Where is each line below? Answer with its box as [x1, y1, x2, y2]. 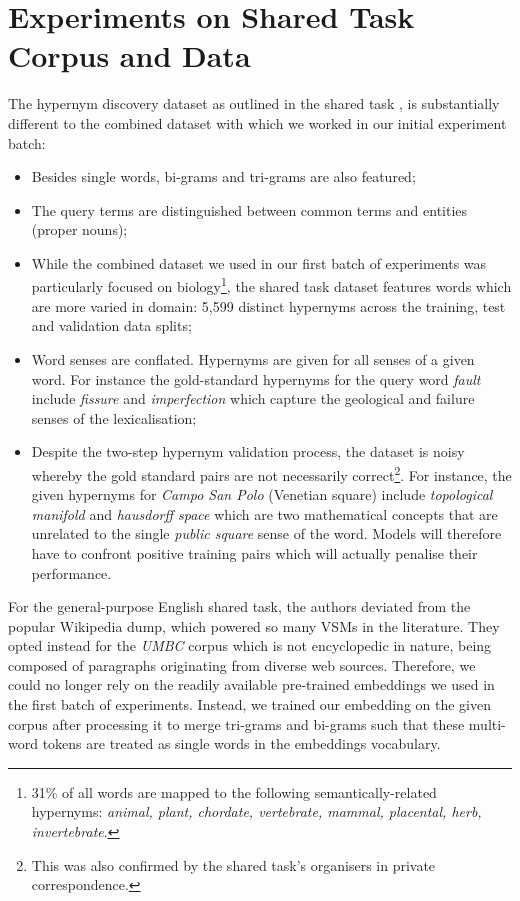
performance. [31, 562, 112, 583]
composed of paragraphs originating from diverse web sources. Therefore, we [8, 654, 476, 675]
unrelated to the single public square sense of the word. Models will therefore [31, 523, 502, 544]
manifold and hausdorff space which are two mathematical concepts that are [31, 503, 498, 524]
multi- [468, 713, 506, 734]
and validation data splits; [31, 315, 192, 336]
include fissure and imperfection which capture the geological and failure [31, 388, 475, 409]
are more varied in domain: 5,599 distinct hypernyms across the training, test [31, 295, 506, 316]
